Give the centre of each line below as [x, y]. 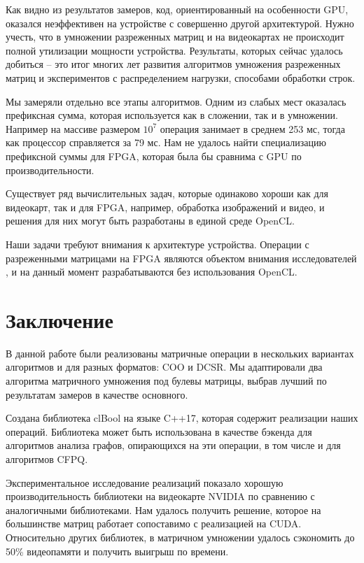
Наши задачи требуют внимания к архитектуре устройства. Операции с [157, 244]
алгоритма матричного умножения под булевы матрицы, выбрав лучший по [166, 380]
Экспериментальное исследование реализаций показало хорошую [145, 482]
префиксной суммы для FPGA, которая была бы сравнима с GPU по [154, 156]
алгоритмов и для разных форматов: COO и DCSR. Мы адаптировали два [164, 367]
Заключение [59, 319]
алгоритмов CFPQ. [47, 458]
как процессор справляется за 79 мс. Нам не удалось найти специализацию [166, 142]
